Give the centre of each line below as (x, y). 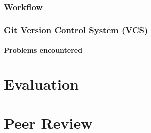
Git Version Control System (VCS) (76, 30)
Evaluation (41, 84)
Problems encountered (43, 50)
